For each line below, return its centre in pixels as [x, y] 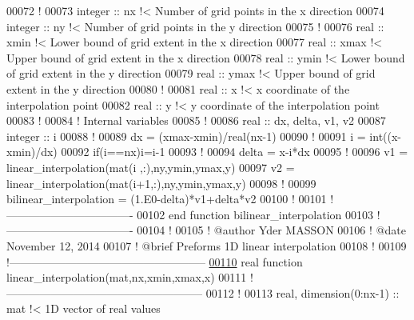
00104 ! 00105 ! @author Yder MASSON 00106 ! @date [271, 230]
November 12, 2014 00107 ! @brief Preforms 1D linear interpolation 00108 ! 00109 [207, 245]
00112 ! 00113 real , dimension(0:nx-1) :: [303, 292]
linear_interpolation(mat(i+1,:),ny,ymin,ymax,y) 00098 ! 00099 [161, 183]
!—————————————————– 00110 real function [155, 261]
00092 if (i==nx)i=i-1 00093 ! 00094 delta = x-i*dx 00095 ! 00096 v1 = [235, 152]
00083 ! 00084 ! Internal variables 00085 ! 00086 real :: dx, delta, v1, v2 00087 [196, 120]
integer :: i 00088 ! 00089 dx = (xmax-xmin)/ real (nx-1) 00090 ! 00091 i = [186, 136]
